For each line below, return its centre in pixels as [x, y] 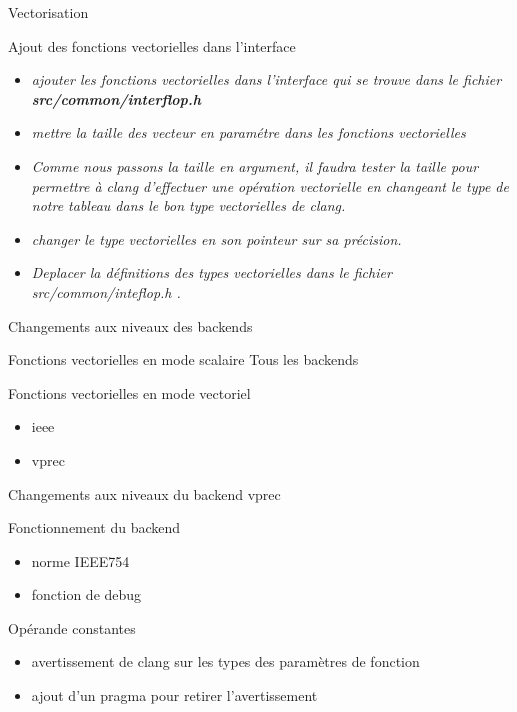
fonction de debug [86, 594]
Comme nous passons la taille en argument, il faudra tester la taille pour [255, 165]
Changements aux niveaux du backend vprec [144, 493]
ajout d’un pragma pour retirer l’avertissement [174, 695]
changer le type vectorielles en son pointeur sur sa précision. [216, 238]
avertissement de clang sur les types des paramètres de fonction [225, 661]
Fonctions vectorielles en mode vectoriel [129, 392]
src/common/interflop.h [116, 98]
